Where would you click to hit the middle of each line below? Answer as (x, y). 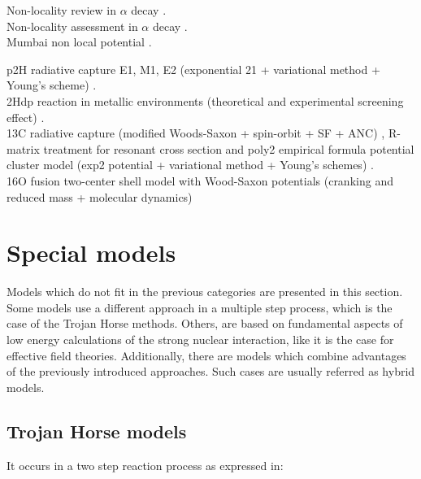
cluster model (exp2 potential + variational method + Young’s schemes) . (190, 165)
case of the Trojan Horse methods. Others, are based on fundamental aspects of (205, 323)
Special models (91, 253)
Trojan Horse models (97, 431)
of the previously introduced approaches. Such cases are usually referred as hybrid (211, 371)
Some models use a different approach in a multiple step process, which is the (200, 307)
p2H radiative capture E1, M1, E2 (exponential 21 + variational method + (193, 69)
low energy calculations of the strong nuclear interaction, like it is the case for (200, 340)
